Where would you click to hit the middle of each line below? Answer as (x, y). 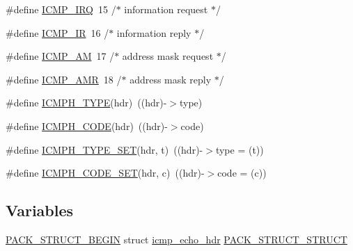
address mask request (168, 56)
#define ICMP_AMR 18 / (64, 79)
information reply (154, 32)
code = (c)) (242, 173)
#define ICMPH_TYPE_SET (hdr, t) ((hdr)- (104, 149)
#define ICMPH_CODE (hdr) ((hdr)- (87, 125)
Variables (40, 210)
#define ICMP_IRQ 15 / (61, 9)
